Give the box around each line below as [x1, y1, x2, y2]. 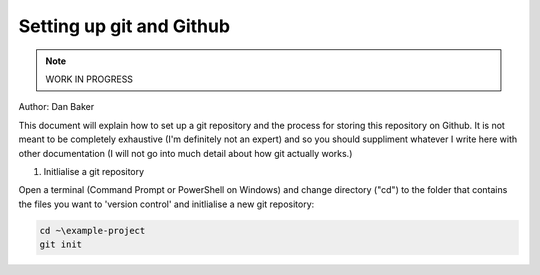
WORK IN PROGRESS [45, 73, 134, 85]
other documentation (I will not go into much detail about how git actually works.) [18, 147, 353, 159]
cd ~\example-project [39, 225, 146, 236]
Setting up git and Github [18, 15, 230, 37]
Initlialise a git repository [43, 165, 145, 177]
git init [39, 239, 83, 250]
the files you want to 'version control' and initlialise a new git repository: [18, 198, 315, 210]
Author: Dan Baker [18, 101, 95, 113]
